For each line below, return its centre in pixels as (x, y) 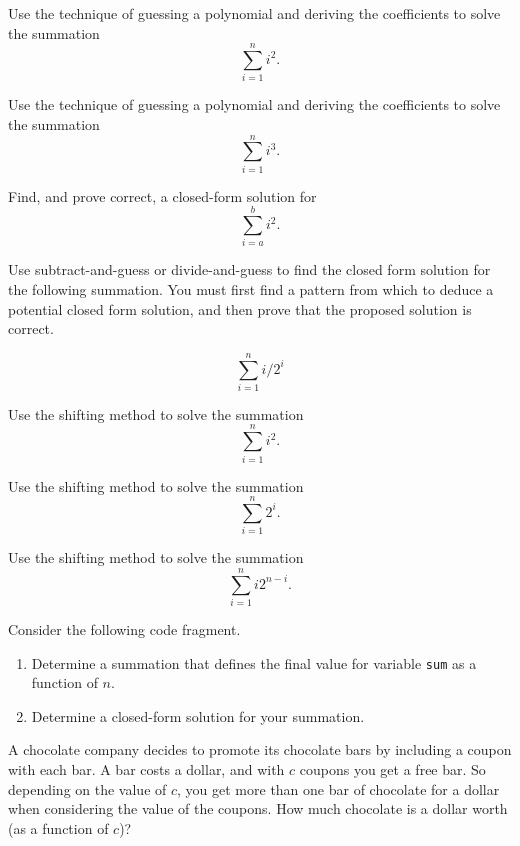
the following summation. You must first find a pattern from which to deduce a (251, 288)
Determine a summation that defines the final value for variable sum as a (254, 662)
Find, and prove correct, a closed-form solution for (162, 195)
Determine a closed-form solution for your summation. (198, 715)
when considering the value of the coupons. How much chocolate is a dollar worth (258, 808)
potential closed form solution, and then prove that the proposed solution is (240, 308)
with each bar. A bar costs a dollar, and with (146, 769)
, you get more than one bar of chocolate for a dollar (338, 788)
